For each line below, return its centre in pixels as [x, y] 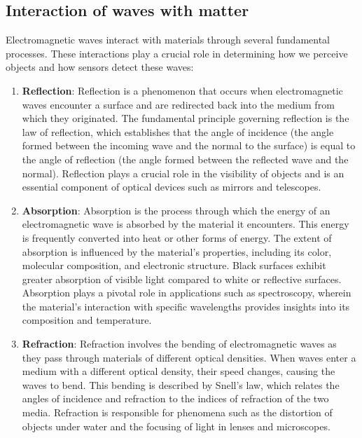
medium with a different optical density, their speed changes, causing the [179, 371]
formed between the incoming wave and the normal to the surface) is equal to [189, 145]
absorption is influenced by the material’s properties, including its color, [177, 251]
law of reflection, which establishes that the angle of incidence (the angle [178, 131]
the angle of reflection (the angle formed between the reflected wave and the [185, 159]
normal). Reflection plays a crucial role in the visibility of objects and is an [183, 173]
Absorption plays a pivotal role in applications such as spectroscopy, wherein [187, 293]
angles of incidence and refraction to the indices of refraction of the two [175, 398]
